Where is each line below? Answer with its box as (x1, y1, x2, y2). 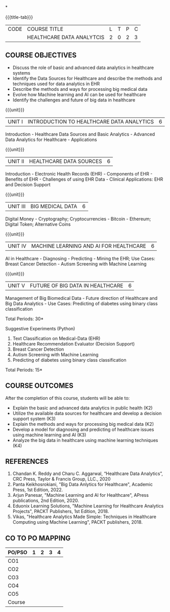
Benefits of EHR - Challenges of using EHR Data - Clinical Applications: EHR (5, 176, 163, 182)
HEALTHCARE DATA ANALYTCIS (27, 34, 105, 41)
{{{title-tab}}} (5, 14, 33, 20)
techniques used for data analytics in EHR (12, 81, 100, 87)
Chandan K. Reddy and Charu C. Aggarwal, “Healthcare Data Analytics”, (12, 470, 163, 477)
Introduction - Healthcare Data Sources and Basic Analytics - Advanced (5, 131, 155, 137)
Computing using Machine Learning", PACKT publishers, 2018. (12, 519, 143, 525)
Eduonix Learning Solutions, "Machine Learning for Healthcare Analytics (12, 503, 164, 509)
